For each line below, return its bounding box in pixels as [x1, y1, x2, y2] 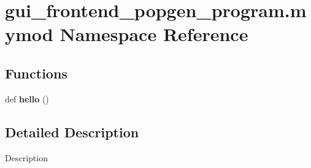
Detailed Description [5, 122, 139, 141]
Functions [5, 63, 67, 82]
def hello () [5, 92, 49, 105]
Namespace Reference [60, 21, 248, 47]
